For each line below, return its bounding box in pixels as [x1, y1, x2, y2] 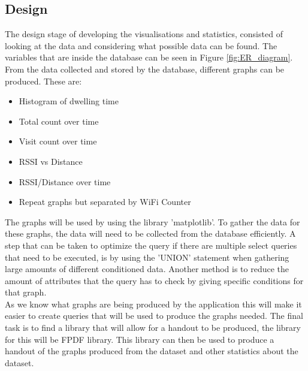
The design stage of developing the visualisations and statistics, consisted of [5, 28, 283, 40]
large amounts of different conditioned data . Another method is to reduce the [5, 263, 289, 275]
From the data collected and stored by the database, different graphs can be [5, 62, 285, 75]
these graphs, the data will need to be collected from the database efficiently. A [5, 227, 296, 240]
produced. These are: [5, 74, 82, 87]
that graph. [5, 286, 47, 298]
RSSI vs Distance [19, 155, 83, 167]
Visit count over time [19, 135, 97, 147]
